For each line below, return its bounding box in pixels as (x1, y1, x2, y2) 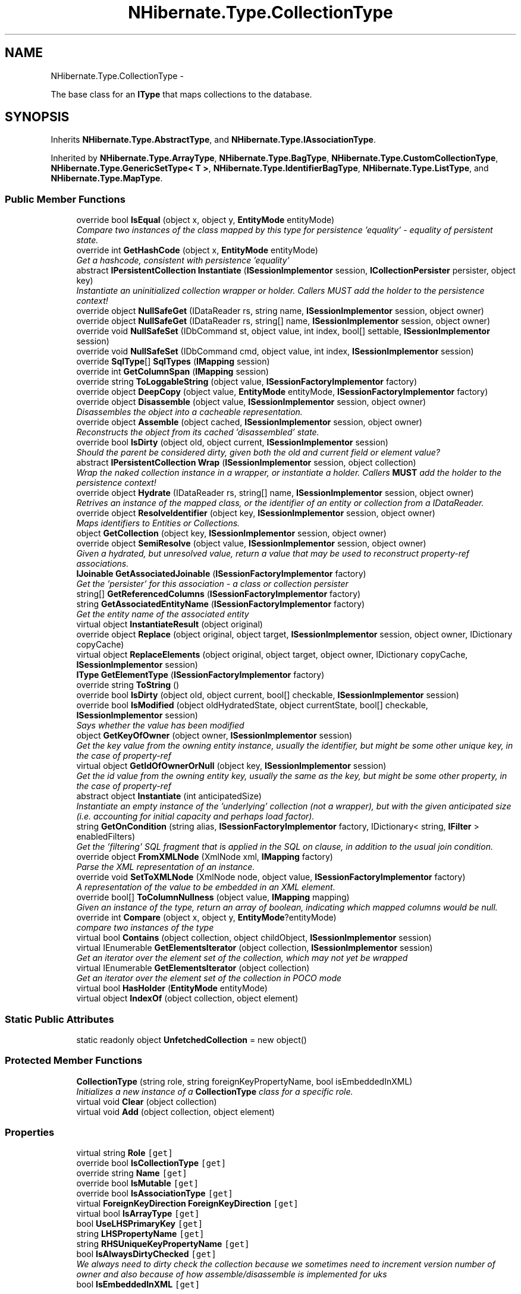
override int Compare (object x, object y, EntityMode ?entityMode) (76, 912, 337, 923)
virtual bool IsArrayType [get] (76, 1208, 200, 1219)
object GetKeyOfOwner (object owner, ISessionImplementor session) (76, 730, 353, 741)
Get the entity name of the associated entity (76, 609, 249, 620)
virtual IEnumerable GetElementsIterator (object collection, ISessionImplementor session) (76, 943, 433, 953)
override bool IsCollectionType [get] (76, 1158, 227, 1169)
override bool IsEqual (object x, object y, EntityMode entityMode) (76, 215, 335, 225)
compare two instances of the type (76, 922, 214, 933)
